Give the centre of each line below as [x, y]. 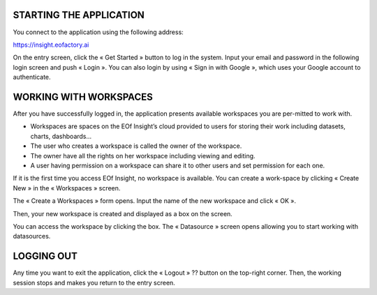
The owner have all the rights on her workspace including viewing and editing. [143, 156]
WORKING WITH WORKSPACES [83, 97]
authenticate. [32, 77]
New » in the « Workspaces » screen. [67, 188]
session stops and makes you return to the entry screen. [94, 282]
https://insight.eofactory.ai [51, 45]
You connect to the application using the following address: [98, 32]
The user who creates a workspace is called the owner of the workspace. [136, 146]
